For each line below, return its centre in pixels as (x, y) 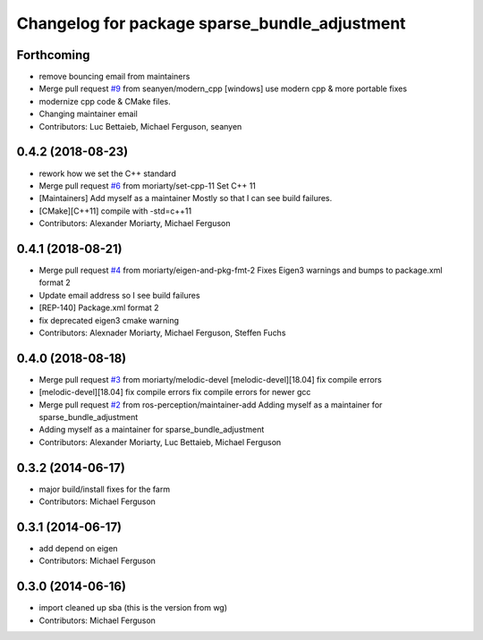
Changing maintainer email (88, 114)
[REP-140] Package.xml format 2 (99, 307)
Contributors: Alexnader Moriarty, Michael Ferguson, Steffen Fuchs (162, 333)
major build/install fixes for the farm (104, 489)
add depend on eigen (78, 549)
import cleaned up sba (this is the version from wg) (133, 608)
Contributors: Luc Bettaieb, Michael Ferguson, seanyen (140, 126)
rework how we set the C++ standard (107, 173)
